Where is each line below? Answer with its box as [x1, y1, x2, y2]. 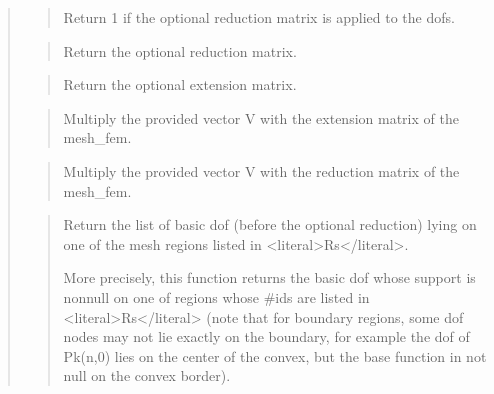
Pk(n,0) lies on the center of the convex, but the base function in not [63, 345, 487, 366]
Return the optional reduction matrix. [63, 40, 297, 61]
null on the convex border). [63, 365, 231, 386]
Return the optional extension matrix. [63, 74, 297, 95]
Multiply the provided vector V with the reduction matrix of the [63, 160, 460, 181]
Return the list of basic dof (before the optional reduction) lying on [63, 214, 477, 235]
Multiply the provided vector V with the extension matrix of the [63, 107, 459, 128]
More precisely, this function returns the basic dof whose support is [63, 267, 476, 288]
